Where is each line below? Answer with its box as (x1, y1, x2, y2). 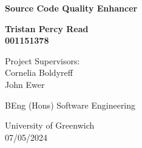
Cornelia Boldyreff (5, 66, 73, 79)
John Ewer (5, 78, 45, 90)
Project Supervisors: (5, 54, 80, 67)
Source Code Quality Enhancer (5, 2, 138, 14)
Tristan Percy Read (5, 22, 89, 35)
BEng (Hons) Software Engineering (5, 98, 136, 111)
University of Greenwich (5, 119, 95, 132)
